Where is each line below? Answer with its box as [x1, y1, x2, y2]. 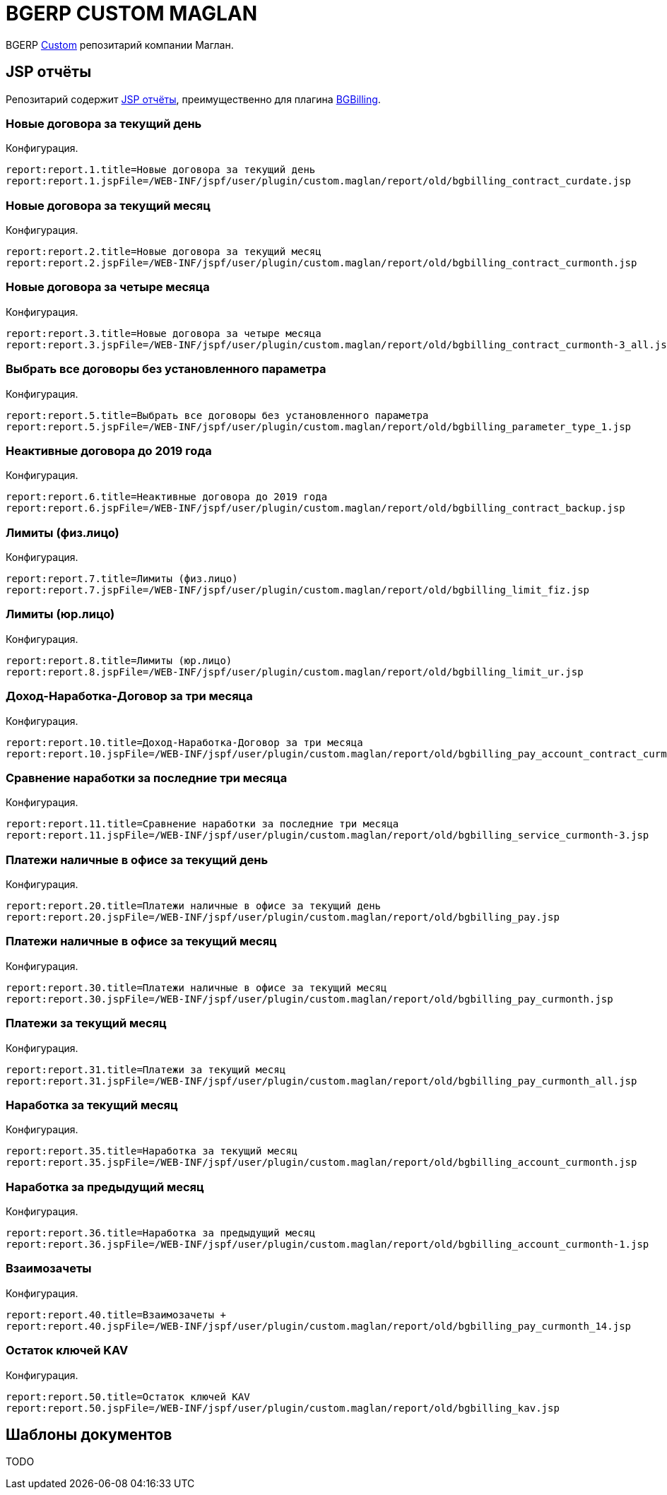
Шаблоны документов [6, 1426, 172, 1444]
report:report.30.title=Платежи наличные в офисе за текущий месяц [6, 981, 387, 993]
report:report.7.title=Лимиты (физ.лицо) [6, 573, 238, 585]
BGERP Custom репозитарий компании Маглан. [6, 38, 234, 51]
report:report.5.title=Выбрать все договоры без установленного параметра [6, 409, 429, 421]
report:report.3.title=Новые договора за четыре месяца [6, 327, 321, 339]
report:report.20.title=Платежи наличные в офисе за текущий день [6, 900, 382, 912]
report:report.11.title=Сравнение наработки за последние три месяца [6, 818, 399, 830]
